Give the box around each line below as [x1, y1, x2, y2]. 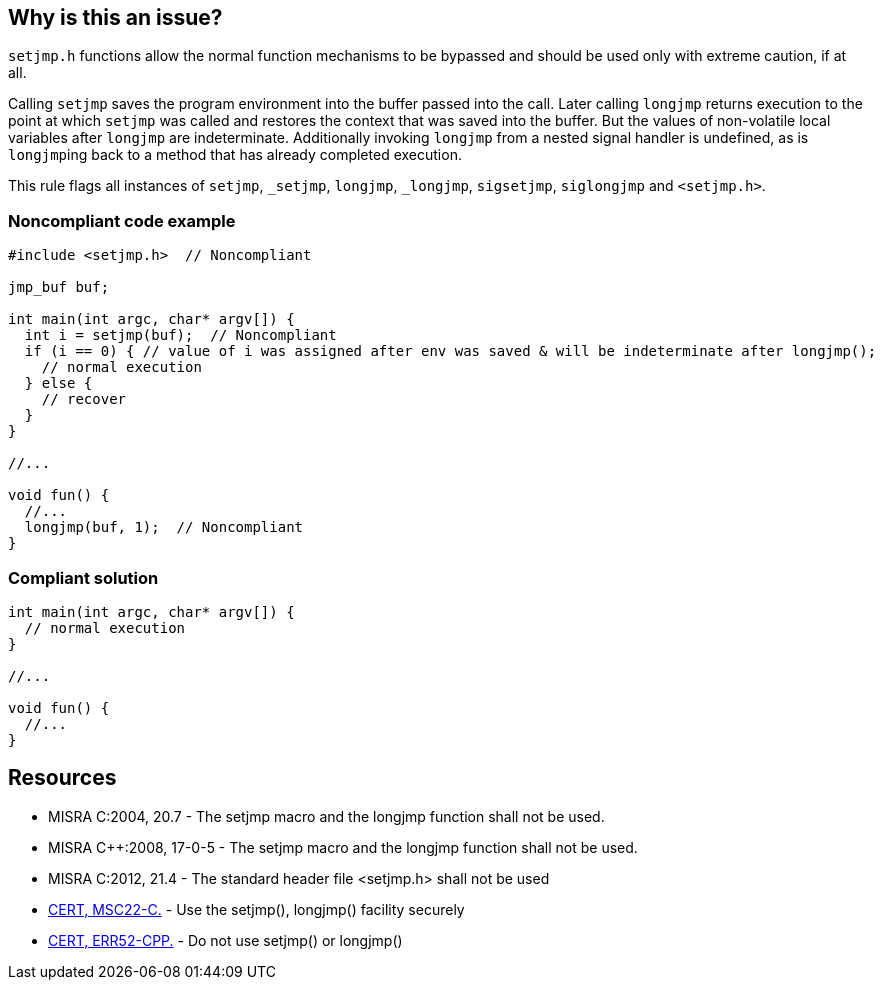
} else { [24, 375, 93, 392]
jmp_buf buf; [8, 279, 110, 296]
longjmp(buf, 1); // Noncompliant [24, 519, 304, 536]
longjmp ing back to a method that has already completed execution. [8, 146, 462, 164]
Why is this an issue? [8, 5, 223, 30]
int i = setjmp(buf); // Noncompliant [24, 327, 337, 344]
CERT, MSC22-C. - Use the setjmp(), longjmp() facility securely [48, 900, 465, 918]
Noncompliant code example [8, 210, 236, 231]
